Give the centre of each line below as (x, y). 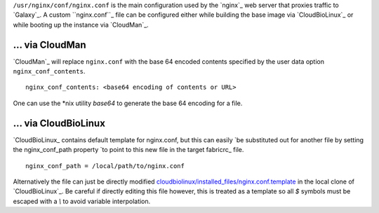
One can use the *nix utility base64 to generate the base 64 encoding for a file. (128, 103)
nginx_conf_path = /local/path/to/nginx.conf (105, 166)
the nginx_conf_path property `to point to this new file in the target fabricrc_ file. (128, 150)
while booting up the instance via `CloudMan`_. (81, 25)
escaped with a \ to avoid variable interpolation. (82, 201)
